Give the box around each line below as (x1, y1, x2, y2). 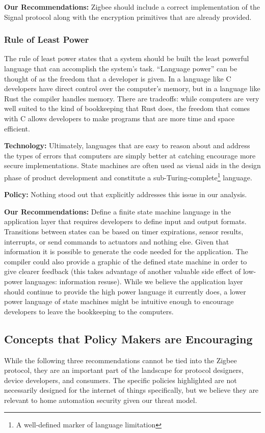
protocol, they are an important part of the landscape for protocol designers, (4, 365, 244, 375)
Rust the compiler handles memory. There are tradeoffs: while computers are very (4, 93, 259, 103)
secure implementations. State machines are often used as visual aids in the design (4, 160, 261, 171)
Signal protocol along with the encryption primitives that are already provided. (4, 11, 252, 22)
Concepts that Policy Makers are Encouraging (4, 331, 253, 346)
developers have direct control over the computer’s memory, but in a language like (4, 83, 260, 94)
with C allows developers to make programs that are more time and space (4, 113, 235, 123)
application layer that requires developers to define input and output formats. (4, 216, 247, 227)
